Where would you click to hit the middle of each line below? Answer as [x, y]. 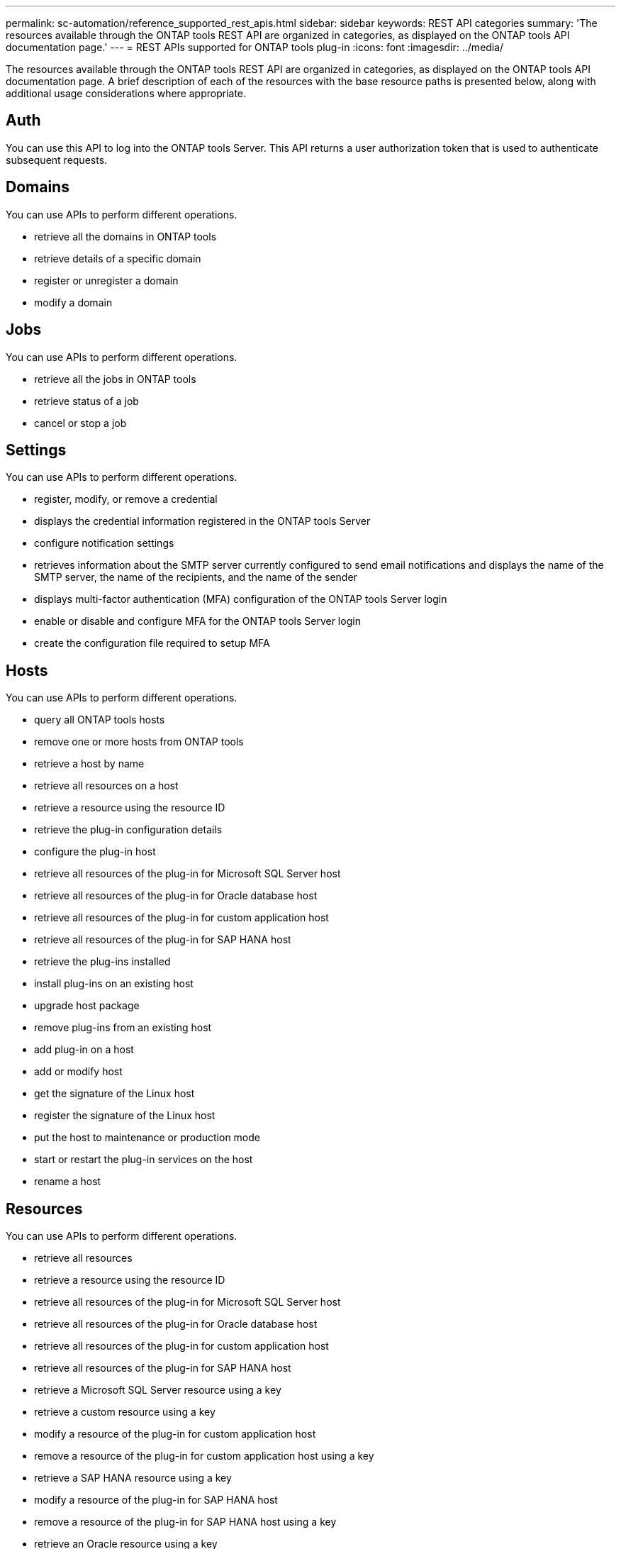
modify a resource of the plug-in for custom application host [175, 1434]
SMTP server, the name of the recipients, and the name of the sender [196, 577]
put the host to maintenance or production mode [147, 1138]
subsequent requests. [57, 160]
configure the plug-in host [95, 852]
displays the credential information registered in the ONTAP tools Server [202, 521]
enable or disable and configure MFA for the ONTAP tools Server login [197, 621]
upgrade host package [87, 1006]
